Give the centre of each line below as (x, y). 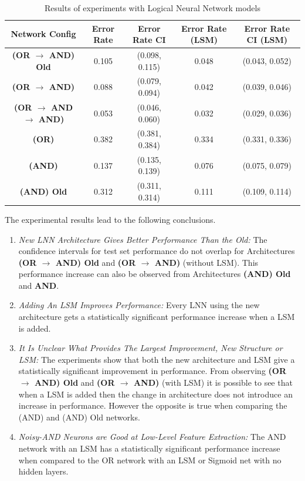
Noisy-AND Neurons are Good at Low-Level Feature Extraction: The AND (152, 437)
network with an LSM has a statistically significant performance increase (149, 448)
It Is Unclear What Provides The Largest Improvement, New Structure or (150, 348)
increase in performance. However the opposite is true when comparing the (153, 405)
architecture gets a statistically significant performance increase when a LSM (157, 317)
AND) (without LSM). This (206, 262)
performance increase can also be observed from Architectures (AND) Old (155, 274)
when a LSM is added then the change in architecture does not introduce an (155, 394)
